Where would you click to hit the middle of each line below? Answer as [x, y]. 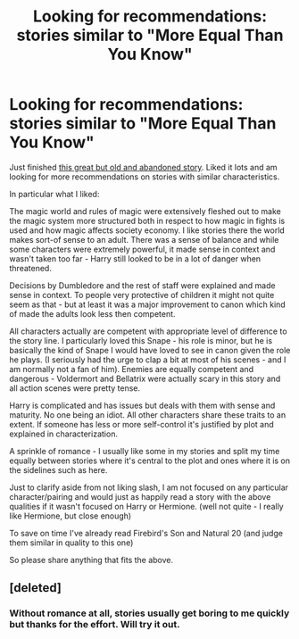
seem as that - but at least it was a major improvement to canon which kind [147, 304]
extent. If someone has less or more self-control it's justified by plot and [141, 424]
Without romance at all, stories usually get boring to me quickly [149, 613]
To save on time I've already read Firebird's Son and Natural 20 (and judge [146, 533]
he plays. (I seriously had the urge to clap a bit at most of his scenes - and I [148, 360]
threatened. [30, 268]
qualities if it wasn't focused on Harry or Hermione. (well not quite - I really [146, 506]
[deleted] [36, 588]
